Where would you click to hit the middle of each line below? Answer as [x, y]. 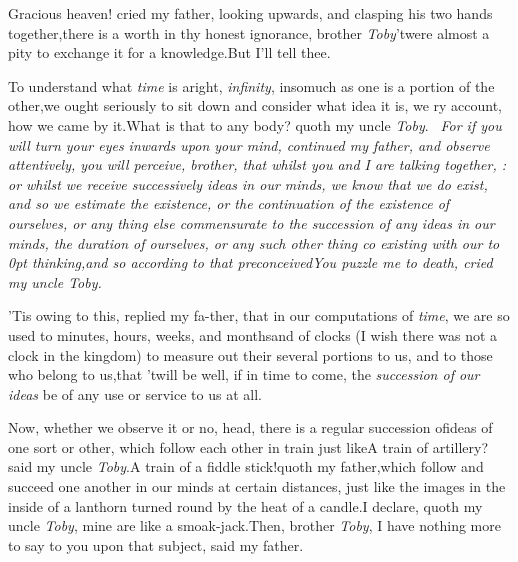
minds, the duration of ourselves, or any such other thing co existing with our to [254, 242]
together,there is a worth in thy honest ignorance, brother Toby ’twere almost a [249, 32]
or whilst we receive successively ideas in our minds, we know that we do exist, [248, 183]
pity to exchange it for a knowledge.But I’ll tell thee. [169, 52]
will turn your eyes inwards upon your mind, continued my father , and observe [249, 144]
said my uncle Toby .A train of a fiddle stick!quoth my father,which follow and [246, 466]
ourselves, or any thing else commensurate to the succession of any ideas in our [251, 222]
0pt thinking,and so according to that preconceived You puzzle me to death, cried [250, 262]
